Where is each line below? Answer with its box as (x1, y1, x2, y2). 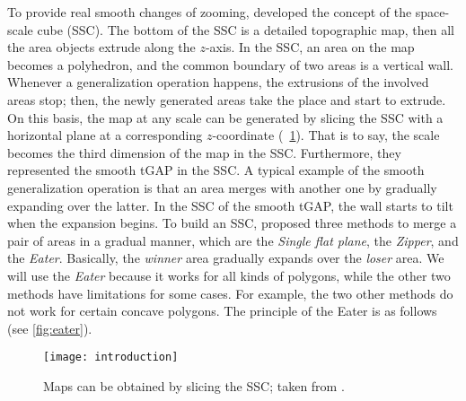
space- (415, 3, 450, 21)
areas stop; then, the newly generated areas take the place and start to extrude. (7, 90, 446, 109)
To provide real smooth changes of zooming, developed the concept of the (7, 3, 412, 21)
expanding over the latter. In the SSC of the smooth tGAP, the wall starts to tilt (7, 196, 453, 214)
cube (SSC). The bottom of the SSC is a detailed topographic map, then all (37, 20, 454, 39)
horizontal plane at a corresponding (7, 126, 203, 144)
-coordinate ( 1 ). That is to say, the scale (212, 126, 440, 144)
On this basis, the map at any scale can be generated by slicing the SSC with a (7, 108, 444, 126)
